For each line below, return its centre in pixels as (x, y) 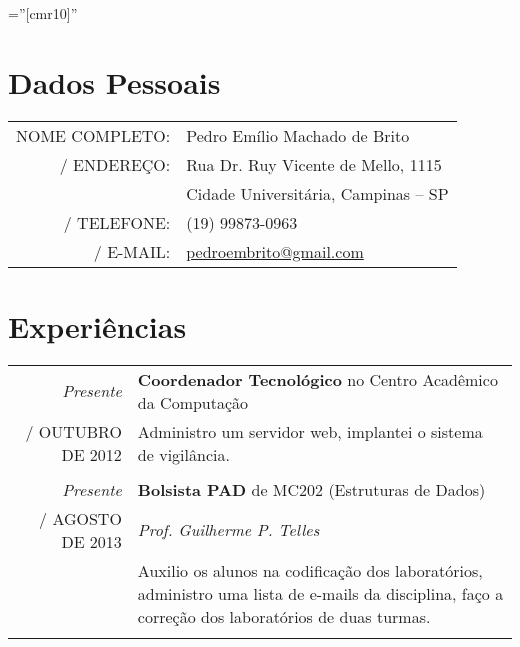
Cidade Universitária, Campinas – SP (317, 193)
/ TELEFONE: (117, 222)
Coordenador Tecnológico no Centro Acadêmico (317, 379)
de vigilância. (183, 454)
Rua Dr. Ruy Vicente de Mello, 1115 (314, 164)
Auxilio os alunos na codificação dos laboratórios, (310, 570)
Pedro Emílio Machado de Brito (298, 135)
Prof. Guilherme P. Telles (228, 530)
